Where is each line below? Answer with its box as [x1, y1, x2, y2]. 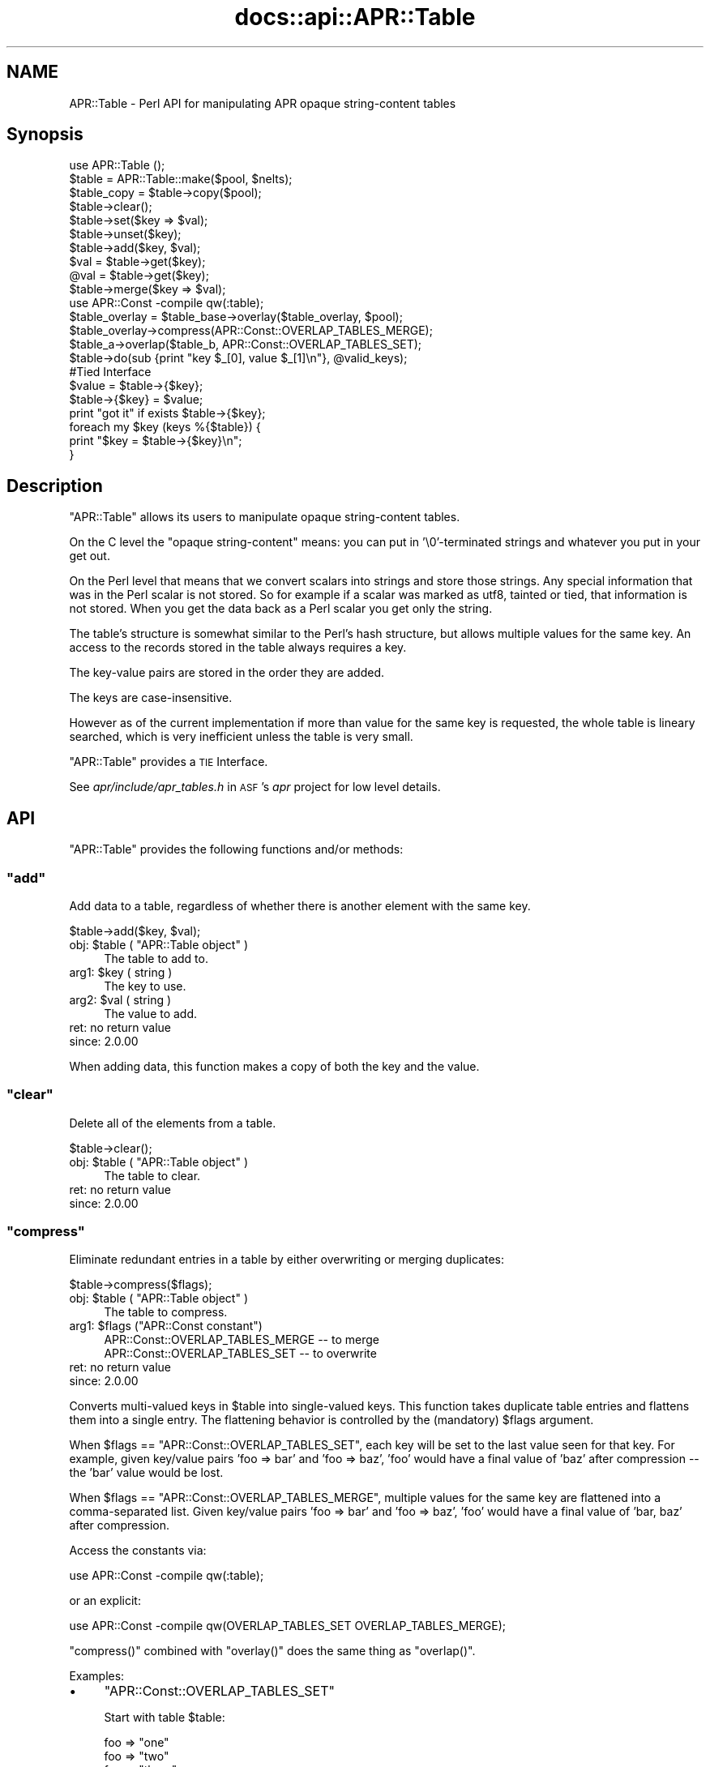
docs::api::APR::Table [234, 3, 476, 31]
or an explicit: [69, 1594, 141, 1608]
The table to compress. [104, 1305, 228, 1320]
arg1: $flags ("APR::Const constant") [69, 1319, 263, 1333]
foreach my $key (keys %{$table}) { [69, 420, 261, 434]
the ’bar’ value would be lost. [69, 1465, 224, 1480]
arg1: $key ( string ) [69, 965, 173, 979]
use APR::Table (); [69, 158, 165, 173]
